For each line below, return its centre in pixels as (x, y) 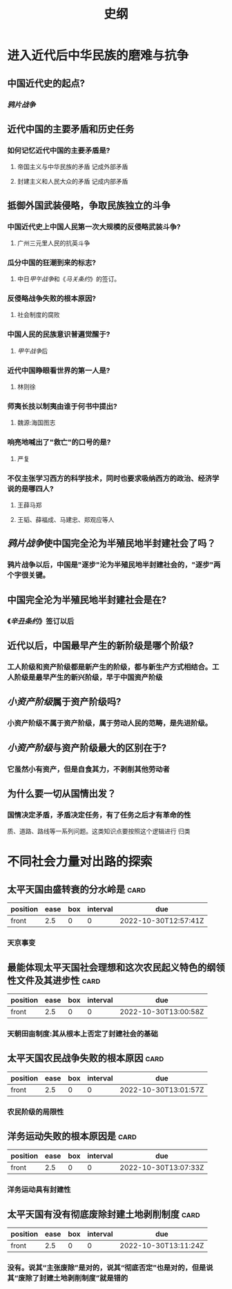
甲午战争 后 (32, 351)
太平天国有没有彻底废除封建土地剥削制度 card (104, 1214)
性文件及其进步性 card (54, 980)
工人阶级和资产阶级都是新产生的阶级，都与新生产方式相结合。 (110, 667)
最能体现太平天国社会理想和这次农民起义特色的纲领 (116, 967)
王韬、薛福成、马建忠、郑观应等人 (66, 519)
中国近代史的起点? (46, 83)
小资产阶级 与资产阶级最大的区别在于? (87, 747)
